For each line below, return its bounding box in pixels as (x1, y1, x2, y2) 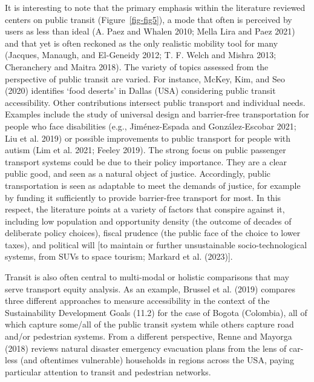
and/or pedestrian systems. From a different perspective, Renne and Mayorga (5, 330, 292, 343)
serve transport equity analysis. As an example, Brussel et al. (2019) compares (5, 282, 296, 295)
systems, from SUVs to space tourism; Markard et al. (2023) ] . (5, 250, 233, 263)
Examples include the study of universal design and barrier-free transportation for (5, 108, 309, 120)
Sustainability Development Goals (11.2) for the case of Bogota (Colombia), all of (5, 306, 307, 318)
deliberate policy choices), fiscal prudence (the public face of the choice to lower (5, 226, 301, 239)
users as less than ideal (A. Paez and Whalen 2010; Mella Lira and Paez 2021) (5, 25, 295, 38)
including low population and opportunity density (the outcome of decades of (5, 214, 292, 227)
